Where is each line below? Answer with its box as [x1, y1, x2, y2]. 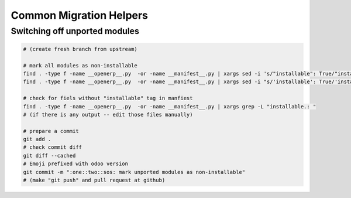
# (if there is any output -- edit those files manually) [23, 111, 193, 118]
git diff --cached [23, 152, 76, 159]
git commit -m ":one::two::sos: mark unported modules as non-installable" [23, 169, 246, 175]
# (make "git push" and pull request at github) [23, 177, 166, 184]
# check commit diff [23, 144, 82, 151]
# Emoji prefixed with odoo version [23, 161, 129, 167]
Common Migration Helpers [11, 9, 149, 22]
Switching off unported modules [11, 26, 140, 36]
